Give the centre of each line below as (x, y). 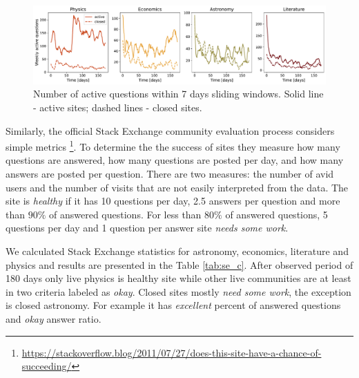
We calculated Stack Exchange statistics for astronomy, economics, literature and (177, 251)
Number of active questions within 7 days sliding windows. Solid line (178, 94)
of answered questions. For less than (125, 214)
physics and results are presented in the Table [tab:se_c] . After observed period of (179, 264)
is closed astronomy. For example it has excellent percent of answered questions (173, 305)
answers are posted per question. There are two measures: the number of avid (170, 174)
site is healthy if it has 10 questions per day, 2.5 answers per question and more (173, 201)
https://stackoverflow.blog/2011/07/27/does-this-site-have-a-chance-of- (172, 352)
